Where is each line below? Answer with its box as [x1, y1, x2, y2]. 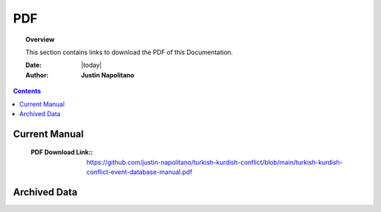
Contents [13, 87, 42, 95]
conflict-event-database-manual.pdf [86, 168, 193, 176]
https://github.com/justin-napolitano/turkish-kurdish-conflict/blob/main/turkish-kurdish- [86, 158, 344, 166]
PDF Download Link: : [30, 148, 93, 156]
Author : [25, 70, 49, 79]
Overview [25, 35, 55, 44]
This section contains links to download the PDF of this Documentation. [25, 48, 233, 56]
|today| [81, 61, 102, 70]
